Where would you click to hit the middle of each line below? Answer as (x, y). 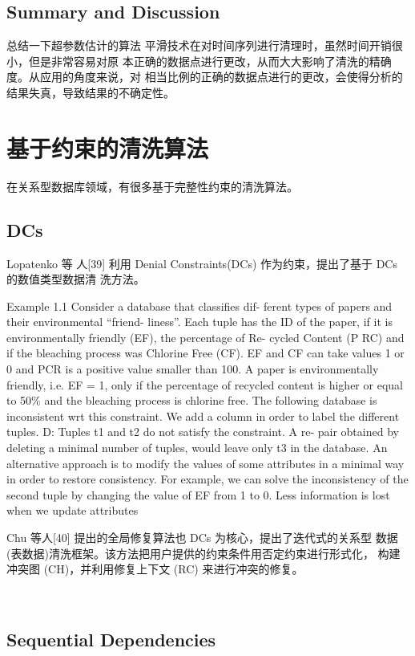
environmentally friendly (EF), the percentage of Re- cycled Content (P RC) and (205, 337)
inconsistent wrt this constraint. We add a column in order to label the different (203, 416)
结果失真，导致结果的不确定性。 (91, 92)
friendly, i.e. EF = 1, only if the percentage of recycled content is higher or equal (205, 384)
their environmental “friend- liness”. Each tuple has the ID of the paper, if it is (199, 322)
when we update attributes (73, 510)
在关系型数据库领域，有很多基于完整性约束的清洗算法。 (152, 186)
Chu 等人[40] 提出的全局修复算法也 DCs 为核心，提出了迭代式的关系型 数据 (202, 537)
